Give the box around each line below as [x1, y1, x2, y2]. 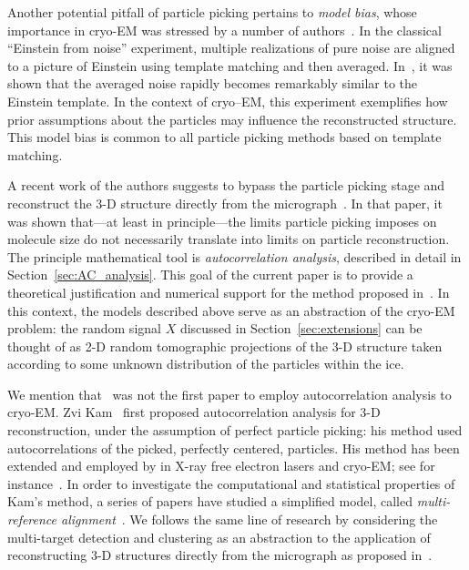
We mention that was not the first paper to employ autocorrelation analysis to [7, 384, 452, 403]
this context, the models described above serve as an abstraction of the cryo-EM [7, 300, 455, 320]
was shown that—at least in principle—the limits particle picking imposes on [7, 211, 437, 230]
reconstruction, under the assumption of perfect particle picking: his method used [7, 421, 463, 440]
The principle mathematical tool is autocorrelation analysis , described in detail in [7, 247, 462, 266]
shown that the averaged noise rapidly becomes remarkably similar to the [7, 74, 418, 93]
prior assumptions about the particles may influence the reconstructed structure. [7, 109, 457, 128]
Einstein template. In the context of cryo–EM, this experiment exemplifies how [7, 91, 448, 110]
